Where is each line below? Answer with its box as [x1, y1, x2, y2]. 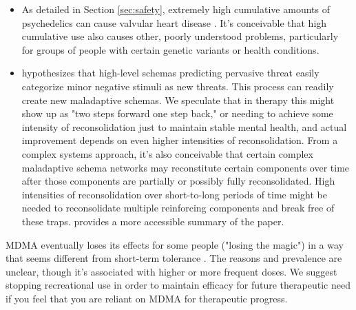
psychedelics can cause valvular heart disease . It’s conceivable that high [21, 15, 327, 30]
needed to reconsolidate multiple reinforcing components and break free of [21, 200, 335, 215]
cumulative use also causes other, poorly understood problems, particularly [21, 29, 339, 43]
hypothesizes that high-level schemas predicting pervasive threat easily [21, 65, 320, 80]
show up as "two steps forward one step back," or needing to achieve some [21, 106, 333, 121]
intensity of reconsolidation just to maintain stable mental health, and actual [21, 119, 347, 134]
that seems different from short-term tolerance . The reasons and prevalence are [6, 251, 342, 265]
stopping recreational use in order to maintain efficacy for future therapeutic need [6, 278, 350, 292]
